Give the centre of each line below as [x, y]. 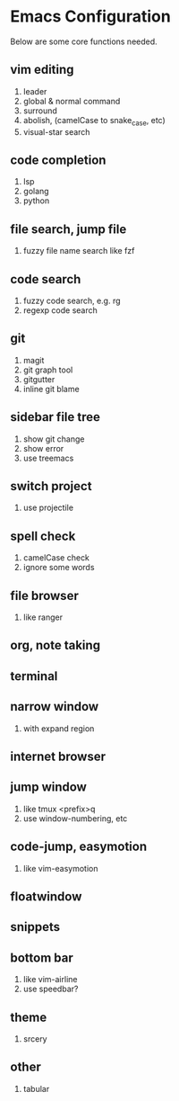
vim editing [42, 70]
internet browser [58, 757]
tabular [36, 1088]
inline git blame [51, 389]
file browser [44, 595]
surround [40, 111]
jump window [49, 788]
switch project [51, 486]
